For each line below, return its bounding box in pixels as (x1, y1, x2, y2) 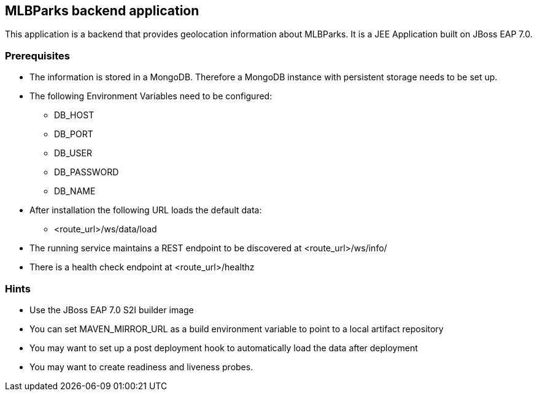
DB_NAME (54, 186, 96, 197)
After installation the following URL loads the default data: (29, 205, 262, 216)
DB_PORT (54, 129, 93, 140)
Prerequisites (5, 49, 70, 62)
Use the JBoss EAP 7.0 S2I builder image (29, 304, 194, 315)
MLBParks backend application (5, 3, 199, 18)
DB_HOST (54, 110, 95, 121)
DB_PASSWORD (54, 167, 119, 178)
